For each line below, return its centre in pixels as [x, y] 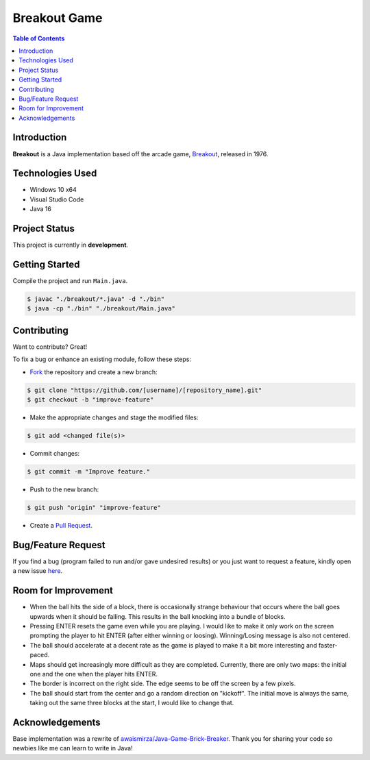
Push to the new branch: [64, 489]
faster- [328, 645]
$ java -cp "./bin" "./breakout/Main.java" [101, 309]
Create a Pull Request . [61, 525]
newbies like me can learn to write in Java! [73, 748]
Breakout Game [58, 18]
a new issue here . [38, 571]
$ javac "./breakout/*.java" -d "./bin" [96, 299]
